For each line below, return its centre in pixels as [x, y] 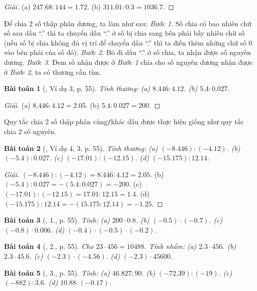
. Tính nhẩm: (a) [170, 246]
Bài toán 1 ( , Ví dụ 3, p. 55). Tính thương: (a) [77, 88]
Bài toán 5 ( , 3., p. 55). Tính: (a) [57, 272]
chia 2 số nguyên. [30, 131]
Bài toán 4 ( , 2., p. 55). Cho [49, 246]
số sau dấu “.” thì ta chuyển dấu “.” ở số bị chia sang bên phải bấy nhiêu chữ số [125, 33]
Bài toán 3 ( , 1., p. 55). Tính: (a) [57, 220]
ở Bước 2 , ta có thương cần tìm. [53, 72]
